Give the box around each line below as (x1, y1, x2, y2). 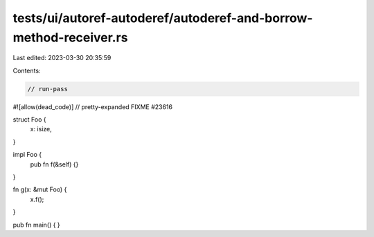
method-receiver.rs (12, 30, 128, 45)
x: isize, (30, 125, 52, 133)
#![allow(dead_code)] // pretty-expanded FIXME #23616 (12, 102, 173, 111)
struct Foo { (12, 115, 46, 124)
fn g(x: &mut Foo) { (12, 185, 67, 193)
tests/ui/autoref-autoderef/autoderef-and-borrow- (12, 10, 313, 26)
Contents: (12, 66, 41, 75)
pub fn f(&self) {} (30, 160, 79, 169)
